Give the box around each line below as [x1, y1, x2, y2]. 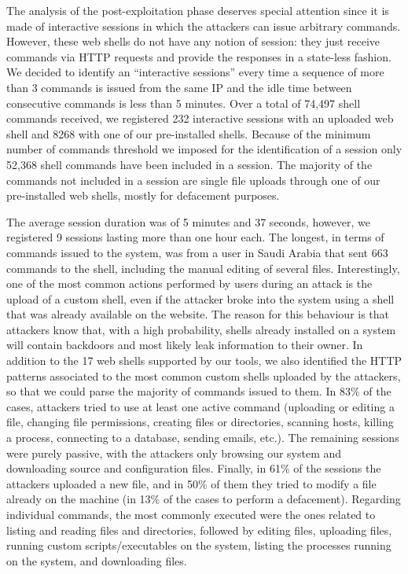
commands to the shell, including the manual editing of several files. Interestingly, [6, 259, 400, 276]
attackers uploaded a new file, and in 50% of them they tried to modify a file [6, 475, 377, 491]
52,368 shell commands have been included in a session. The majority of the [6, 156, 373, 172]
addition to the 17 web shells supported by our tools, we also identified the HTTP [6, 352, 402, 369]
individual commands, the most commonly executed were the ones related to [6, 506, 376, 522]
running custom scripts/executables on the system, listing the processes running [6, 537, 391, 554]
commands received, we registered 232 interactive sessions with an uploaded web [6, 110, 394, 127]
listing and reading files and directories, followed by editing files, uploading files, [6, 521, 392, 538]
